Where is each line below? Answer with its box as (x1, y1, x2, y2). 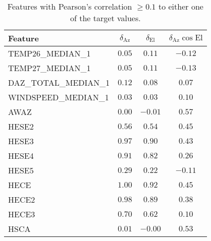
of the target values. (70, 12, 141, 24)
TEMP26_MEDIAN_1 (8, 47, 91, 59)
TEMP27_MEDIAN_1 (8, 62, 91, 74)
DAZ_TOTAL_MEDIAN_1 (8, 77, 110, 88)
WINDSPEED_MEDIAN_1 (8, 91, 109, 103)
